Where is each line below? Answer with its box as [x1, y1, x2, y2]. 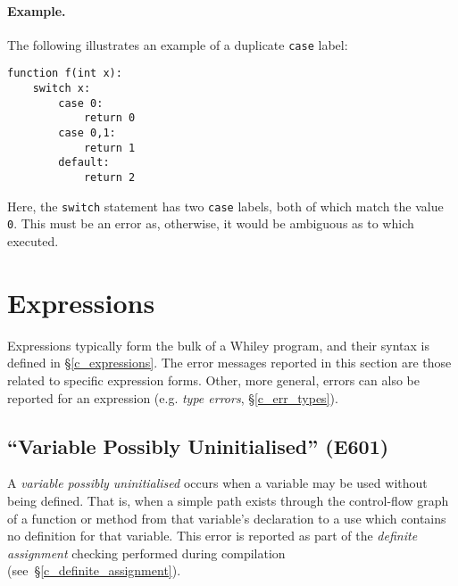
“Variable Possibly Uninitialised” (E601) [7, 432, 389, 459]
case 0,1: [58, 127, 116, 140]
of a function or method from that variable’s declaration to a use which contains [7, 508, 446, 527]
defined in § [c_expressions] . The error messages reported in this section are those [7, 353, 452, 372]
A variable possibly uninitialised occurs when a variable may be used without [7, 474, 428, 492]
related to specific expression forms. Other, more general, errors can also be [7, 370, 420, 389]
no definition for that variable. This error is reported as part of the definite [7, 526, 418, 545]
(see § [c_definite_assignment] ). [7, 561, 181, 580]
